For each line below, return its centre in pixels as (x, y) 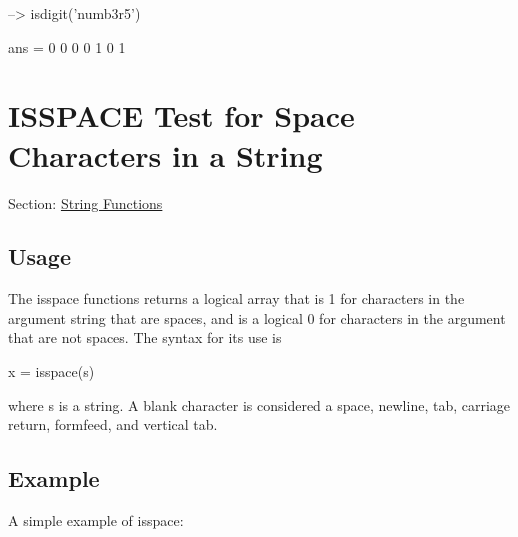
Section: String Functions (85, 202)
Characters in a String (165, 154)
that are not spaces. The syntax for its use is (145, 337)
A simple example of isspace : (96, 520)
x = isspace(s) (51, 371)
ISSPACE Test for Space (181, 115)
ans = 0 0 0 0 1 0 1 (67, 46)
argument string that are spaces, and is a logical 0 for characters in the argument (257, 317)
